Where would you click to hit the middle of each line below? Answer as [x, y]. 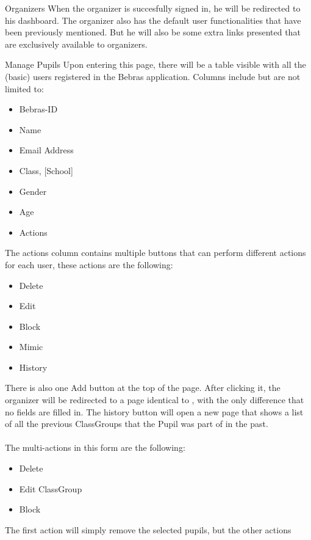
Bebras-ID [38, 109]
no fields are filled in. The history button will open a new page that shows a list [154, 411]
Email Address [46, 150]
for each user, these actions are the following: [89, 264]
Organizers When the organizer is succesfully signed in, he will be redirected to [153, 8]
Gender [33, 191]
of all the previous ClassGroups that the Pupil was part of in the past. [137, 424]
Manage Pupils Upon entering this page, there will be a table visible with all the [155, 64]
